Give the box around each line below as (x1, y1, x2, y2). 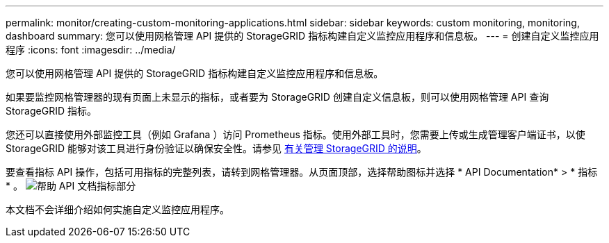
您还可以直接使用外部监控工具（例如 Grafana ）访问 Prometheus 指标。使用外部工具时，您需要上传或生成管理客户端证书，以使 (6, 128, 585, 140)
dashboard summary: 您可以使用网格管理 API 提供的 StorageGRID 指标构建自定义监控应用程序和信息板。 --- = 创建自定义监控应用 (6, 30, 599, 42)
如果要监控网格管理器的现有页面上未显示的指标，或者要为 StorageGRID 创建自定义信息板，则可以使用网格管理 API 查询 (6, 91, 549, 103)
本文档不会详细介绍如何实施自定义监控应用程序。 (6, 203, 229, 215)
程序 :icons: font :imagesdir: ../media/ (6, 44, 176, 56)
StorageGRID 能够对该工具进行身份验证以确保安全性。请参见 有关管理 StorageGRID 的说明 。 (6, 142, 427, 154)
